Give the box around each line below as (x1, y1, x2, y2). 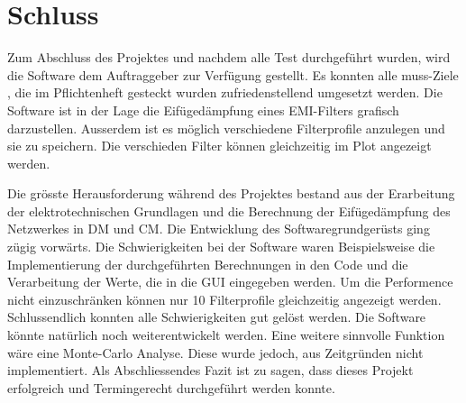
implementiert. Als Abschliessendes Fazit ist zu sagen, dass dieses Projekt (7, 361, 414, 380)
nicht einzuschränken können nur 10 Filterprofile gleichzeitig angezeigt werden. (7, 289, 442, 308)
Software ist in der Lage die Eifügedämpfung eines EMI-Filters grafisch (7, 100, 399, 119)
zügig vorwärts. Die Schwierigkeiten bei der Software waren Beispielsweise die (7, 237, 435, 256)
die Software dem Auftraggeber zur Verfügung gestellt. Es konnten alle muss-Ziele (7, 65, 459, 84)
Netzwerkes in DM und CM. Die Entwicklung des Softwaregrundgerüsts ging (7, 219, 430, 238)
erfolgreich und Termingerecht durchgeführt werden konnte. (7, 378, 335, 397)
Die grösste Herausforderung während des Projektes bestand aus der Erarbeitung (7, 184, 455, 203)
